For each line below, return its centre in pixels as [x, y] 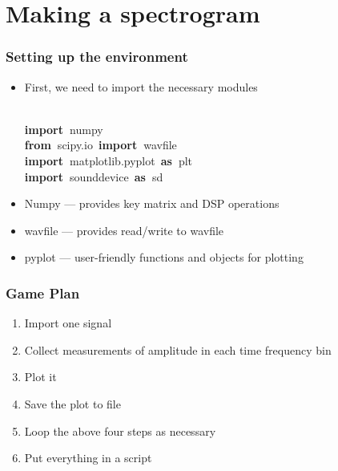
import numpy [64, 129]
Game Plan [43, 292]
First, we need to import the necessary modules [141, 86]
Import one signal [68, 323]
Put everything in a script [88, 458]
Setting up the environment [97, 57]
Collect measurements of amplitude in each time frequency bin [178, 349]
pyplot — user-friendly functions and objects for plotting [164, 257]
